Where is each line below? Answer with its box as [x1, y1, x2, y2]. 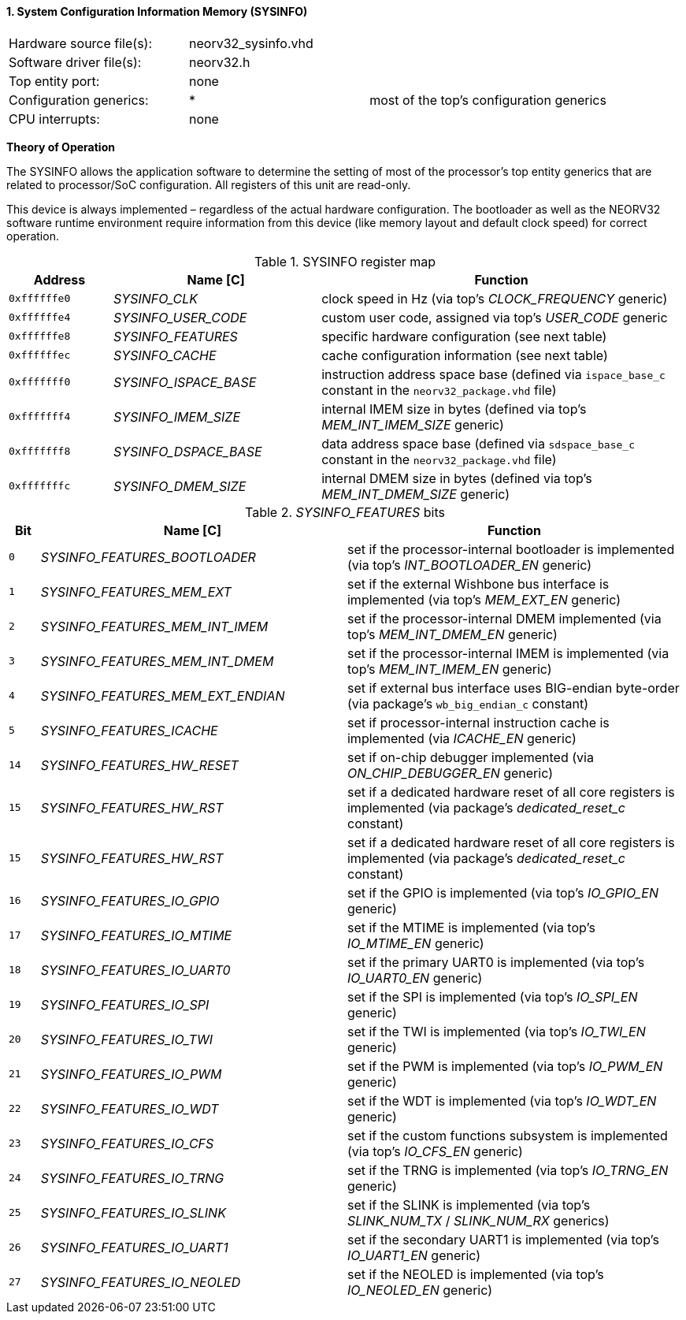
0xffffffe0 [9, 292, 71, 305]
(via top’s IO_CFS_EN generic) [347, 1143, 523, 1159]
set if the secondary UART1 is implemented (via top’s [347, 1231, 659, 1247]
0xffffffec [9, 349, 71, 362]
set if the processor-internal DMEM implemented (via [347, 610, 662, 627]
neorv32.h [189, 54, 250, 70]
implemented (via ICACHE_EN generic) [347, 730, 577, 746]
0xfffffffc [9, 480, 71, 493]
